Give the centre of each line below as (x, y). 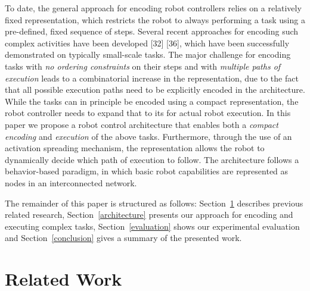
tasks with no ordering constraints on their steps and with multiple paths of (143, 66)
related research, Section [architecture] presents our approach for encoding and (149, 215)
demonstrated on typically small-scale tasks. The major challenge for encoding (148, 54)
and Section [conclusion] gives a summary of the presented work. (123, 238)
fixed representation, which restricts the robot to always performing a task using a (155, 19)
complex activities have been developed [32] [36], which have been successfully (147, 43)
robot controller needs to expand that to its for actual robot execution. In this (148, 113)
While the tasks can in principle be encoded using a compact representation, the (152, 101)
